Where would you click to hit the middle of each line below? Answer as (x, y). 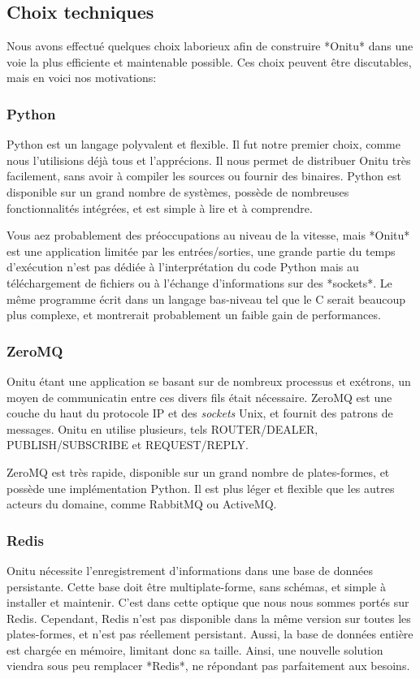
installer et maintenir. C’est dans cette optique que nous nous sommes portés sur (208, 602)
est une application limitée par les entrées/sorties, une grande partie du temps (201, 251)
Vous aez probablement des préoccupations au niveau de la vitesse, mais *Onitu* (208, 235)
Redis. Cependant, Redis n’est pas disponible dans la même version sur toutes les (209, 618)
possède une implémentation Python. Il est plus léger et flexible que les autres (201, 488)
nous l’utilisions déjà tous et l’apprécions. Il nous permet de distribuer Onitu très (209, 160)
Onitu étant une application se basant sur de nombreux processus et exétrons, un (209, 381)
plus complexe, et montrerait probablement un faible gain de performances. (194, 315)
